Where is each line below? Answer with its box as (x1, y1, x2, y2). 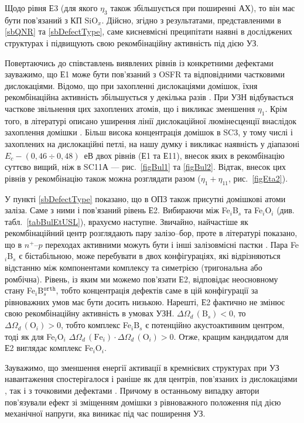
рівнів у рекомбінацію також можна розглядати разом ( (5, 172, 201, 184)
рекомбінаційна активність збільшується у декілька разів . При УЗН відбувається (5, 91, 293, 103)
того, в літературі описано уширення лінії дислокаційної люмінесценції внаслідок (5, 114, 297, 127)
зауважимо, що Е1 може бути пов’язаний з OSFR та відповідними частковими (5, 68, 285, 80)
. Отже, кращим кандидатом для (173, 330, 289, 342)
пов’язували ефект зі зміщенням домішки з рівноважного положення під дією (5, 395, 281, 408)
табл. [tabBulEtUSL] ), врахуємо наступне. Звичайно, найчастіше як (5, 215, 248, 227)
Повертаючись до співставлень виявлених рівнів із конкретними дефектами (5, 56, 274, 69)
